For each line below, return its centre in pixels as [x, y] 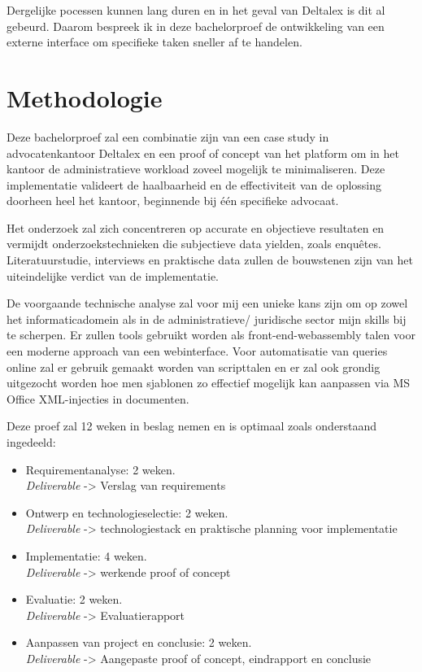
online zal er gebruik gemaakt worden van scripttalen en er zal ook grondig [194, 367]
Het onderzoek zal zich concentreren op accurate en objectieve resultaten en [196, 227]
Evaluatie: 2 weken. [74, 599]
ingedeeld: [31, 442]
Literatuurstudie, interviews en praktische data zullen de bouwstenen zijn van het [210, 260]
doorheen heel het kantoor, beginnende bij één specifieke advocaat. [173, 201]
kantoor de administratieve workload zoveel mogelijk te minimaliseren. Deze [196, 169]
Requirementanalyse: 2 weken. [100, 469]
